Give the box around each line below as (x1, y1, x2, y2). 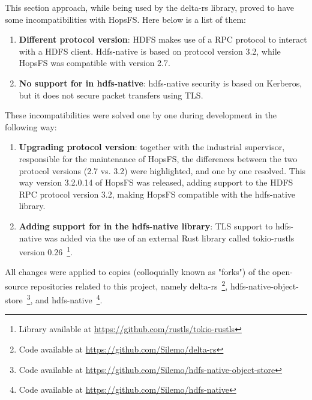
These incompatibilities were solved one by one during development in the (5, 109, 277, 121)
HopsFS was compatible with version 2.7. (19, 56, 170, 69)
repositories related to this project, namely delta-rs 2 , (30, 277, 228, 292)
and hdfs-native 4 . (35, 292, 103, 306)
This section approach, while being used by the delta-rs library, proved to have (5, 1, 294, 13)
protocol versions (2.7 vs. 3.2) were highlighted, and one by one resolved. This (19, 164, 306, 177)
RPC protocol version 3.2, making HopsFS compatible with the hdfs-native (19, 187, 296, 200)
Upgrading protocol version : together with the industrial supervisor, (19, 141, 285, 153)
